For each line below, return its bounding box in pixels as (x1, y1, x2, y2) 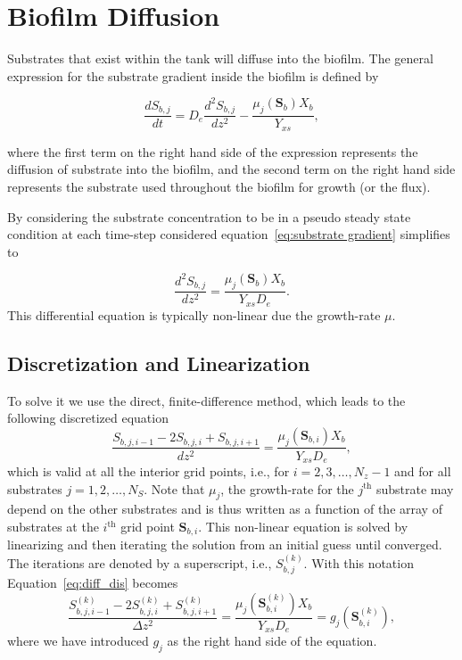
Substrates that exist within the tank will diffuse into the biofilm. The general (7, 49, 433, 68)
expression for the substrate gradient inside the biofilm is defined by (7, 66, 379, 85)
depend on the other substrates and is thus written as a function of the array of (7, 499, 442, 518)
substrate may (375, 479, 454, 498)
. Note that (144, 479, 205, 498)
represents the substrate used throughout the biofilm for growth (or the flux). (7, 177, 431, 195)
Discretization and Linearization (7, 349, 310, 376)
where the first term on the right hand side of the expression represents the (7, 142, 418, 161)
